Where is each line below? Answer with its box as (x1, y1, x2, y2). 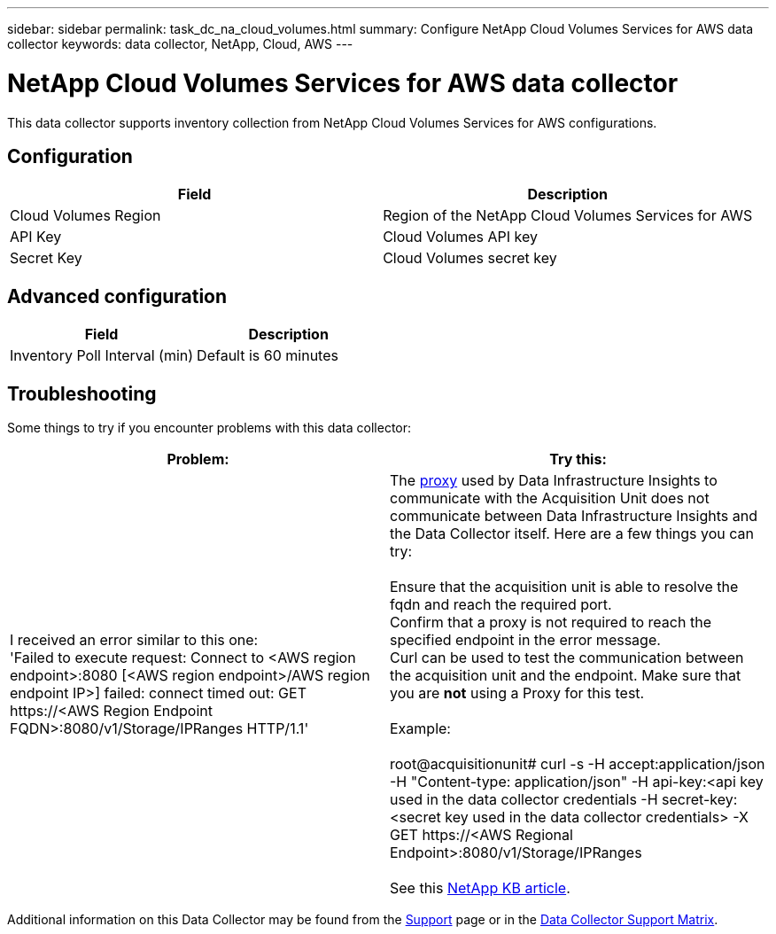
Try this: (549, 450, 607, 469)
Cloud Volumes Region (10, 206, 161, 225)
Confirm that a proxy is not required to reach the (390, 613, 711, 632)
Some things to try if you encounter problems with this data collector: (7, 420, 412, 436)
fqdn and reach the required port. (390, 595, 612, 614)
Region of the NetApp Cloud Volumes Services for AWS (383, 206, 753, 225)
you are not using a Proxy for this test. (390, 684, 645, 703)
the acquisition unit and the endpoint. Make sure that (390, 666, 741, 685)
